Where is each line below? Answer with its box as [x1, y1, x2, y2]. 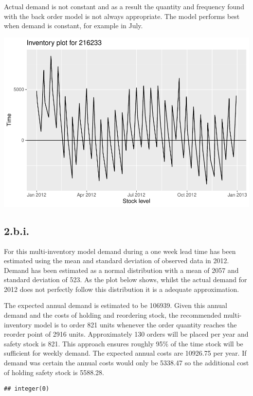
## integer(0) [4, 385, 50, 393]
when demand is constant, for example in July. [4, 20, 143, 31]
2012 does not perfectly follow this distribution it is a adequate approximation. [4, 284, 239, 294]
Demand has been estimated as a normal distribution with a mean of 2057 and [4, 265, 239, 275]
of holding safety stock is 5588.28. [4, 367, 104, 377]
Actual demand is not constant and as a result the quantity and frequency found [4, 1, 244, 11]
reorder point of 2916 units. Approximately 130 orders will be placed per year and [4, 329, 249, 339]
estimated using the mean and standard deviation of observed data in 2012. [4, 255, 229, 266]
